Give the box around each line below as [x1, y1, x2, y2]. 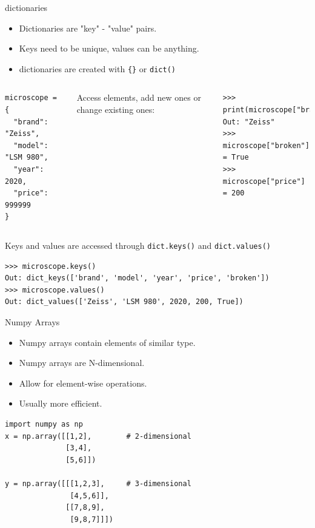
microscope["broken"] [222, 141, 310, 150]
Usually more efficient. [19, 397, 102, 410]
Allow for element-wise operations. [19, 376, 147, 389]
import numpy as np [5, 419, 83, 428]
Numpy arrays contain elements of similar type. [19, 336, 196, 348]
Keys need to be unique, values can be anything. [19, 42, 199, 55]
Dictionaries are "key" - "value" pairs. [19, 21, 157, 34]
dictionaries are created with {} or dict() [19, 62, 176, 75]
